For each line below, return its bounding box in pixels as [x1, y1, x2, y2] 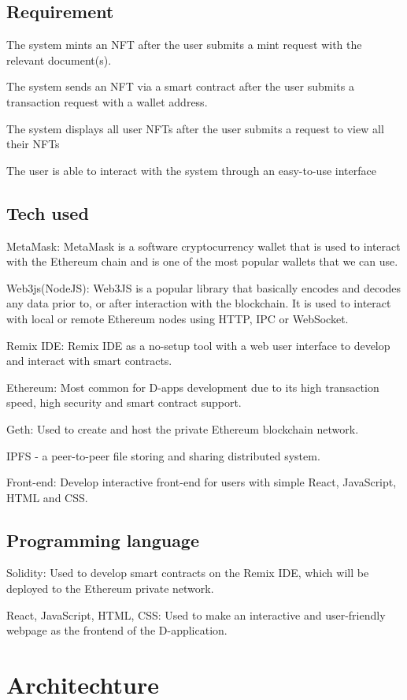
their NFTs [6, 136, 60, 152]
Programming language [6, 527, 200, 552]
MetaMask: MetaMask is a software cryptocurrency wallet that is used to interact [6, 237, 401, 254]
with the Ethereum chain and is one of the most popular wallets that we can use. [6, 253, 398, 270]
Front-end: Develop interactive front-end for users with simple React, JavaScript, [6, 474, 397, 490]
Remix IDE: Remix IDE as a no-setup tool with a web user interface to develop [6, 337, 390, 353]
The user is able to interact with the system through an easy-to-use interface [6, 162, 376, 178]
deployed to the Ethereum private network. [6, 580, 214, 597]
